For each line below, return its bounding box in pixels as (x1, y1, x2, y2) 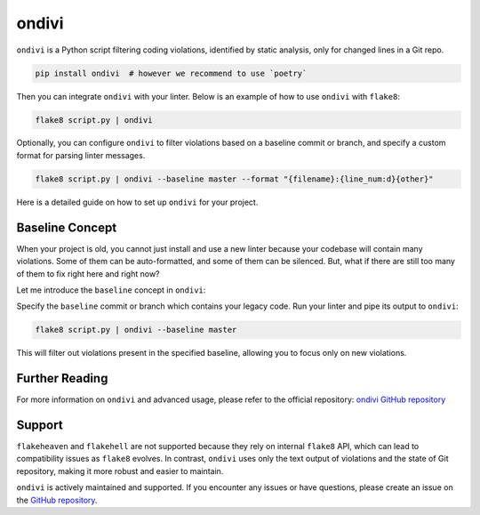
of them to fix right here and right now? (16, 268, 160, 279)
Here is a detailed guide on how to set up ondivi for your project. (16, 197, 259, 207)
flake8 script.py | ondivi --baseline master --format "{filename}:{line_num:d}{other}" (35, 173, 435, 184)
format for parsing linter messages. (16, 149, 146, 160)
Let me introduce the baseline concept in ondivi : (16, 285, 206, 295)
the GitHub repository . (16, 495, 98, 505)
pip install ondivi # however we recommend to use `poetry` (35, 68, 308, 78)
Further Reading (16, 371, 108, 386)
